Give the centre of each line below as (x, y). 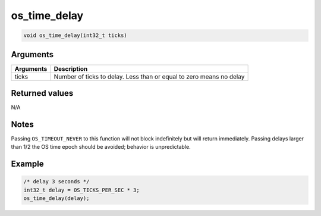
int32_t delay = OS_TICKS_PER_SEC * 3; (81, 190)
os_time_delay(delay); (56, 198)
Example (27, 164)
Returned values (42, 93)
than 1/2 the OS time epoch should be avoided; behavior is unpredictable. (101, 147)
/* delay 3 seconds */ (56, 182)
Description (71, 68)
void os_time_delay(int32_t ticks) (75, 35)
